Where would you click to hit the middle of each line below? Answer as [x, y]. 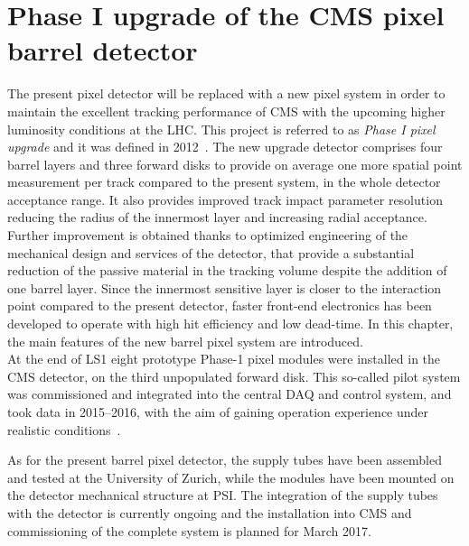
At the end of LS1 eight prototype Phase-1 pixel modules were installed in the [224, 359]
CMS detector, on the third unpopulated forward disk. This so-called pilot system [234, 376]
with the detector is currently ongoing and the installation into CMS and [210, 512]
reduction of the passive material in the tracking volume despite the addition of [227, 270]
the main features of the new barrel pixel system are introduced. [185, 341]
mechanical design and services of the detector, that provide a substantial [211, 252]
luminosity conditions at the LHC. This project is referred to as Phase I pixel [221, 129]
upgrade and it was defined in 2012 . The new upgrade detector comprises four [225, 147]
